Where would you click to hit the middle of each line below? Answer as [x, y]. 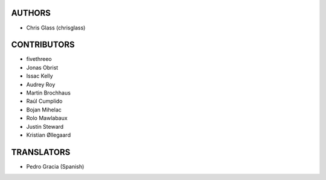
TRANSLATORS [41, 152]
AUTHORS [31, 13]
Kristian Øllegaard [49, 135]
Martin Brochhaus [48, 93]
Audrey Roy [41, 84]
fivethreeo [39, 59]
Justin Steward [45, 126]
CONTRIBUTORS [43, 45]
